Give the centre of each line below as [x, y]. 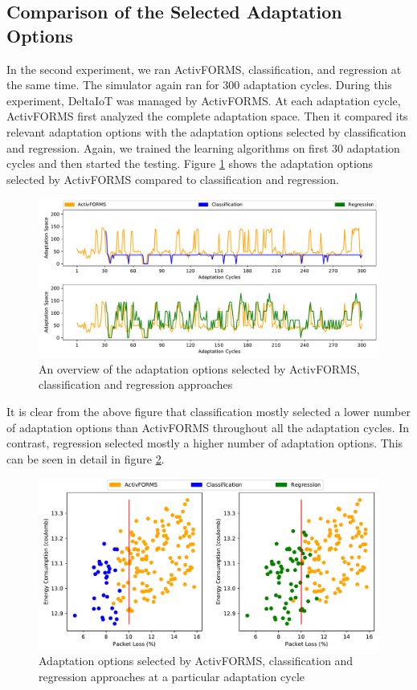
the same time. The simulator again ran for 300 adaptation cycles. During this [199, 85]
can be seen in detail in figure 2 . [86, 458]
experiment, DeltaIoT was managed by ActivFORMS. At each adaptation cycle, [204, 100]
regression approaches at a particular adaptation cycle [172, 676]
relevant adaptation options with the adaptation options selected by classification [206, 131]
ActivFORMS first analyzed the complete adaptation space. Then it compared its [207, 116]
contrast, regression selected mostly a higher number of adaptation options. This [205, 443]
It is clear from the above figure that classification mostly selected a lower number [208, 412]
